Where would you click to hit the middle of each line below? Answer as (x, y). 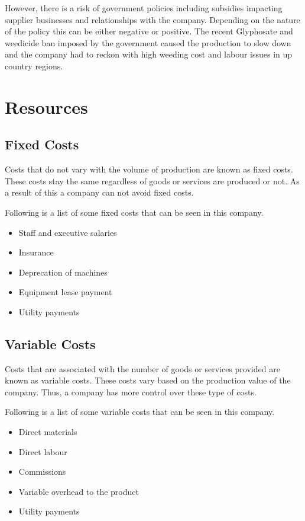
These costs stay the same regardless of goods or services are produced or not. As (152, 180)
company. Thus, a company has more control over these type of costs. (131, 391)
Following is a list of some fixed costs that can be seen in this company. (134, 212)
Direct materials (48, 432)
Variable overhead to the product (79, 491)
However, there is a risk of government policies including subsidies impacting (144, 8)
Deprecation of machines (63, 272)
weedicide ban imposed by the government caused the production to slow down (148, 42)
